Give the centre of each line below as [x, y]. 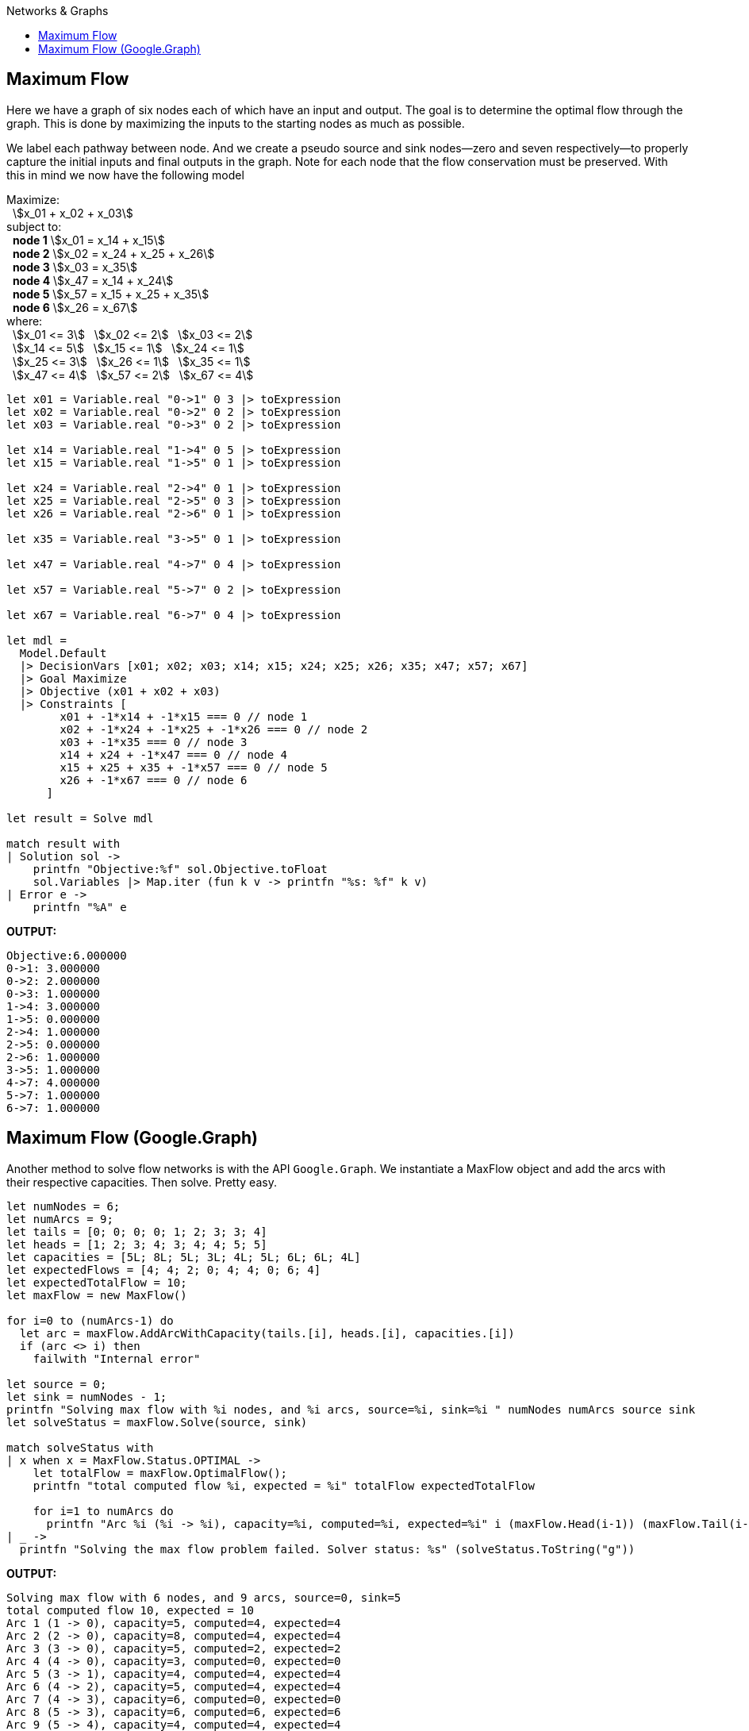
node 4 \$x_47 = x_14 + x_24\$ [93, 280]
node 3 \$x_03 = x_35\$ [75, 267]
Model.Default [63, 653]
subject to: [34, 226]
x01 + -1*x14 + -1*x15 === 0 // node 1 [184, 716]
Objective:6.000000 [67, 955]
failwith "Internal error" [117, 1358]
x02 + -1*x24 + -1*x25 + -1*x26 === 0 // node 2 [214, 729]
